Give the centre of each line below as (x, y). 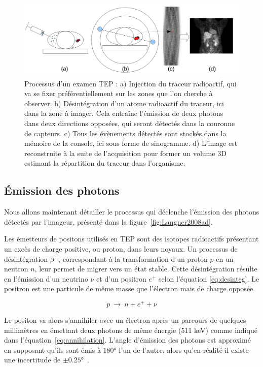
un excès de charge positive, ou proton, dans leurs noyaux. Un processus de (121, 248)
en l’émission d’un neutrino (46, 278)
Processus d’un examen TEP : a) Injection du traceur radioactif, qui (130, 83)
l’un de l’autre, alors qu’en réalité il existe (184, 349)
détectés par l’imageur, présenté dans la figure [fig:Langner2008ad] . (108, 221)
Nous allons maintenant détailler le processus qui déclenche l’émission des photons (132, 212)
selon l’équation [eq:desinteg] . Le (209, 278)
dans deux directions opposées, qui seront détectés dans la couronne (130, 123)
